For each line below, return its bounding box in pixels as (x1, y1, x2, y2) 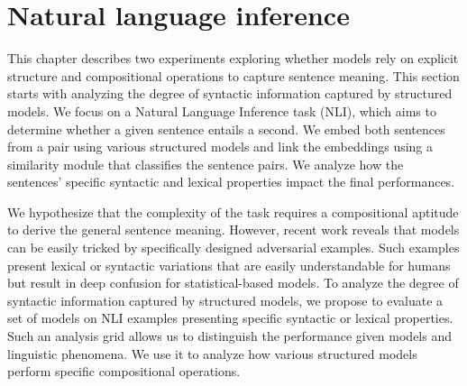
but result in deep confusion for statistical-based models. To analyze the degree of (7, 273, 459, 292)
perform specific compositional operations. (7, 362, 241, 381)
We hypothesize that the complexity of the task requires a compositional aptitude (7, 202, 459, 221)
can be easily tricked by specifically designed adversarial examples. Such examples (7, 238, 460, 257)
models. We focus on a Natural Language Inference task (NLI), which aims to (7, 101, 436, 120)
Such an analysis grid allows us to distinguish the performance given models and (7, 326, 453, 345)
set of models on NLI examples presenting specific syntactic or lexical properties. (7, 308, 453, 327)
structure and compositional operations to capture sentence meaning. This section (7, 66, 460, 85)
